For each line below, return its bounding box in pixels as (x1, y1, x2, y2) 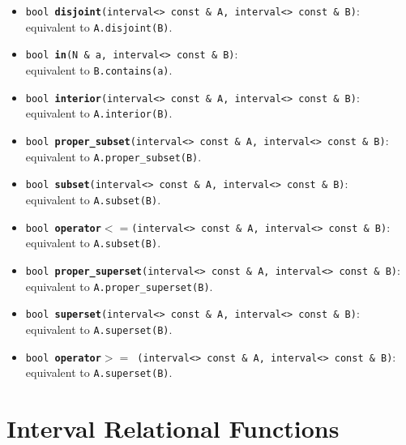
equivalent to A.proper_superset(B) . (25, 277, 213, 294)
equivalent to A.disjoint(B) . (25, 18, 173, 35)
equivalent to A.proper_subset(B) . (25, 148, 202, 165)
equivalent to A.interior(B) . (25, 105, 173, 122)
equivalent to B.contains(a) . (25, 61, 173, 78)
